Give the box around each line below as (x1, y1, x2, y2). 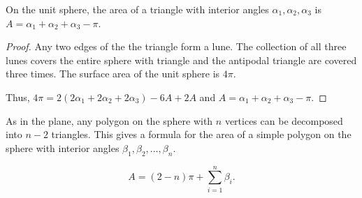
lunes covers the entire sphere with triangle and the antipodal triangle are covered (6, 52, 357, 67)
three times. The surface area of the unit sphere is (6, 66, 220, 81)
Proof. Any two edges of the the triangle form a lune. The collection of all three (6, 39, 347, 54)
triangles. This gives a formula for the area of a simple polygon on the (51, 127, 352, 142)
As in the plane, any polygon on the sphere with (6, 113, 213, 128)
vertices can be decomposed (224, 113, 343, 128)
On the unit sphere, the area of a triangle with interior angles (6, 2, 269, 16)
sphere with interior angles (6, 140, 120, 155)
